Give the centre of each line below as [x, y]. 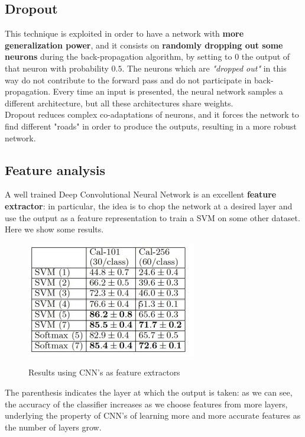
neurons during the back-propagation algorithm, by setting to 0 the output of [147, 56]
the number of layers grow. [53, 427]
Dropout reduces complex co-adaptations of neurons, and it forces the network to [152, 114]
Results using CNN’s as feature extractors [104, 372]
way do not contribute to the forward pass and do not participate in [128, 80]
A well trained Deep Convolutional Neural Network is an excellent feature [141, 194]
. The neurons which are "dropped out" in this [204, 68]
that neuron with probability [57, 68]
